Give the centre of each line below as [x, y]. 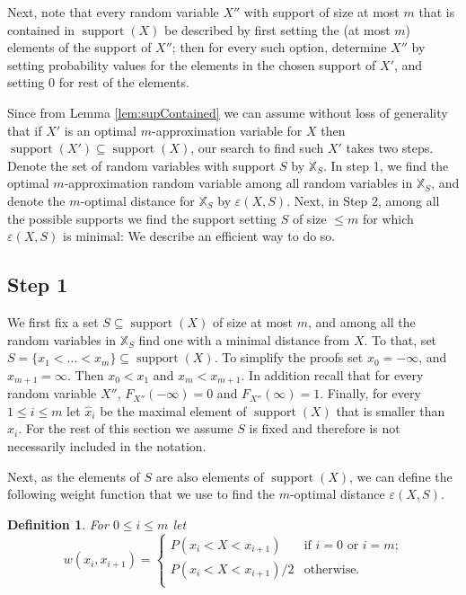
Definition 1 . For [58, 524]
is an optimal [100, 130]
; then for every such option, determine [279, 47]
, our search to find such [257, 148]
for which [388, 218]
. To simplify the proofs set [289, 357]
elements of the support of [79, 47]
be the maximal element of [173, 410]
